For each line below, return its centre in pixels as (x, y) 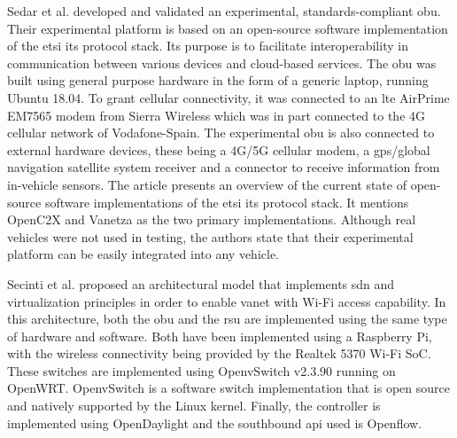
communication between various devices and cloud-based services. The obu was (222, 63)
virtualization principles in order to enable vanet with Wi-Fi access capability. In (227, 301)
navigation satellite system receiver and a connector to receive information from (224, 167)
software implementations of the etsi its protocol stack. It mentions (227, 202)
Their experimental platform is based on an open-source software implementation (228, 28)
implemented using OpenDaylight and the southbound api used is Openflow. (215, 422)
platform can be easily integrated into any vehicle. (143, 254)
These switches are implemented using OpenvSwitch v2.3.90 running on (201, 370)
